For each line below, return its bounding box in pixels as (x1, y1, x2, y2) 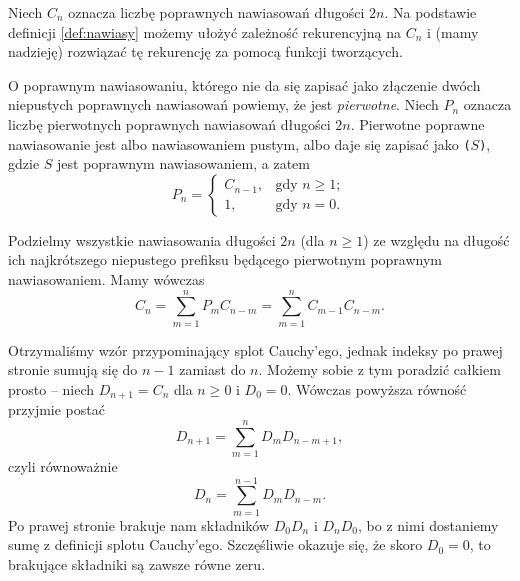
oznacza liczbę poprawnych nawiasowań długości (68, 2, 365, 22)
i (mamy (427, 21, 479, 42)
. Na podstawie (384, 2, 477, 22)
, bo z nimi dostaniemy (358, 514, 499, 535)
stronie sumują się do (8, 359, 138, 380)
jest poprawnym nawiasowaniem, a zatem (57, 153, 310, 174)
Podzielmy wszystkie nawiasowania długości (8, 229, 276, 250)
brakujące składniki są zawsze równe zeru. (8, 553, 266, 574)
